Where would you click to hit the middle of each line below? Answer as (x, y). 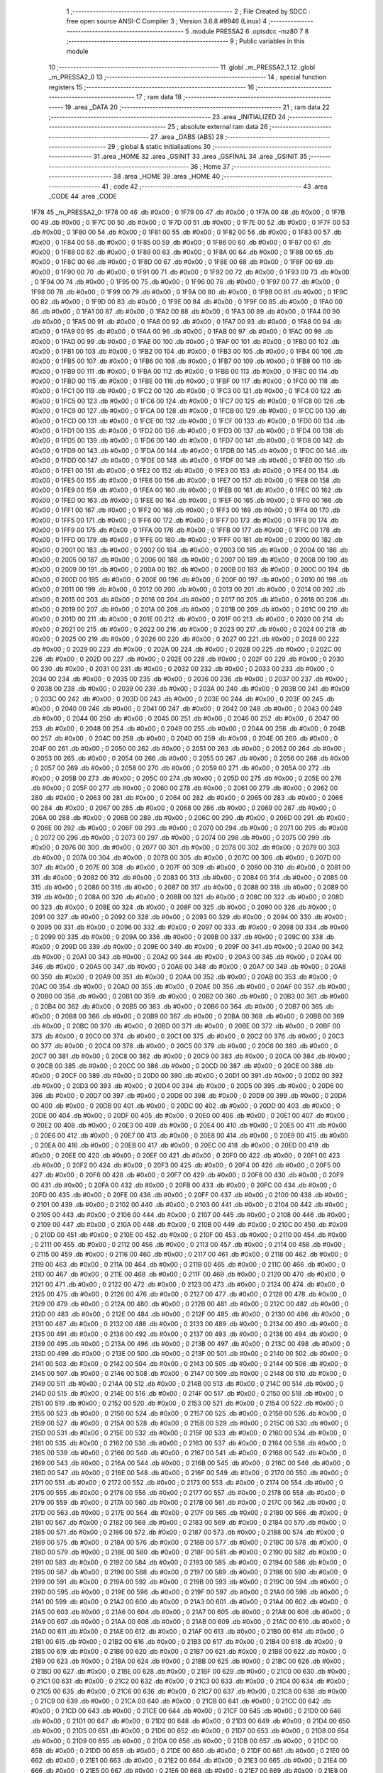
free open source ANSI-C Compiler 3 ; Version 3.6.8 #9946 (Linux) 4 (167, 21)
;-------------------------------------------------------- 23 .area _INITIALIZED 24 (167, 116)
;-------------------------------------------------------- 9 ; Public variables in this (185, 41)
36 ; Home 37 (210, 166)
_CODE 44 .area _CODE (83, 196)
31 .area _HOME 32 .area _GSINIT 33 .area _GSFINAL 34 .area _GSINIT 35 (200, 157)
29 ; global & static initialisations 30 (159, 147)
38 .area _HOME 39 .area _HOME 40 (166, 177)
